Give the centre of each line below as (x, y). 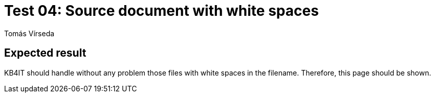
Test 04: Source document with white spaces (161, 11)
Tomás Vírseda (29, 33)
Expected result (45, 53)
